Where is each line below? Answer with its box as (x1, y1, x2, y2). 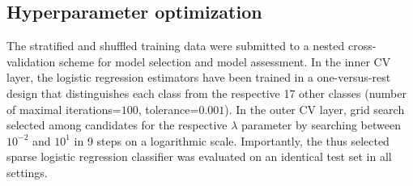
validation (6, 53, 56, 70)
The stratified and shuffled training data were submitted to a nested (6, 37, 345, 54)
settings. (6, 163, 48, 180)
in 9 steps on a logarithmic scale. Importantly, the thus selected (74, 132, 390, 149)
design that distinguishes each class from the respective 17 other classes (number (6, 84, 407, 101)
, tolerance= (138, 100, 199, 117)
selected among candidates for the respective (6, 116, 228, 133)
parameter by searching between (241, 116, 401, 133)
